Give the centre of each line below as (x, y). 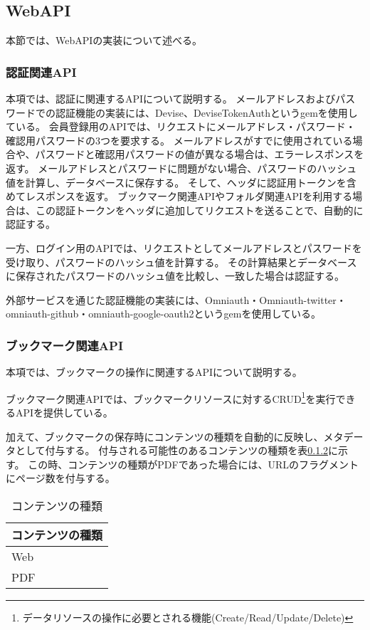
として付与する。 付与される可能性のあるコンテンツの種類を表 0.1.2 (172, 450)
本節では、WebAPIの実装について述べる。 (104, 40)
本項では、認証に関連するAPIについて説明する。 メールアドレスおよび (171, 99)
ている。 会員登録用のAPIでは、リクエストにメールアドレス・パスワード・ (181, 126)
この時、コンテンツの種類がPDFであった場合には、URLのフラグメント (194, 464)
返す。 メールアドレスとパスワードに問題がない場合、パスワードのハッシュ (181, 168)
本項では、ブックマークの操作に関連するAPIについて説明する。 (154, 372)
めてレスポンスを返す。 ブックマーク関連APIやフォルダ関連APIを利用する (179, 196)
